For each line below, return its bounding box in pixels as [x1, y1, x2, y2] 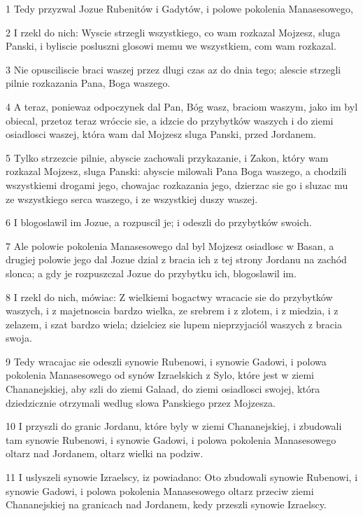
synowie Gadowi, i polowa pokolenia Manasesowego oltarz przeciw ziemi [6, 483, 314, 498]
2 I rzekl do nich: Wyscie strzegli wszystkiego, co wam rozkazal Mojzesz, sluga [6, 25, 341, 39]
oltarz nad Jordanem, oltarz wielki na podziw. [6, 446, 204, 461]
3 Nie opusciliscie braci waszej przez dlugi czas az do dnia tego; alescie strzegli [6, 62, 341, 76]
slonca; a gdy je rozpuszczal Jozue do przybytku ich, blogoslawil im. [6, 265, 297, 280]
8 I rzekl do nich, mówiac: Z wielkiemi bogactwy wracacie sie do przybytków [6, 289, 333, 304]
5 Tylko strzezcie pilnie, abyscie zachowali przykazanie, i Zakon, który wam [6, 150, 329, 165]
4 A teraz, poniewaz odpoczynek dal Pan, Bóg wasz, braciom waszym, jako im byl [6, 99, 358, 113]
